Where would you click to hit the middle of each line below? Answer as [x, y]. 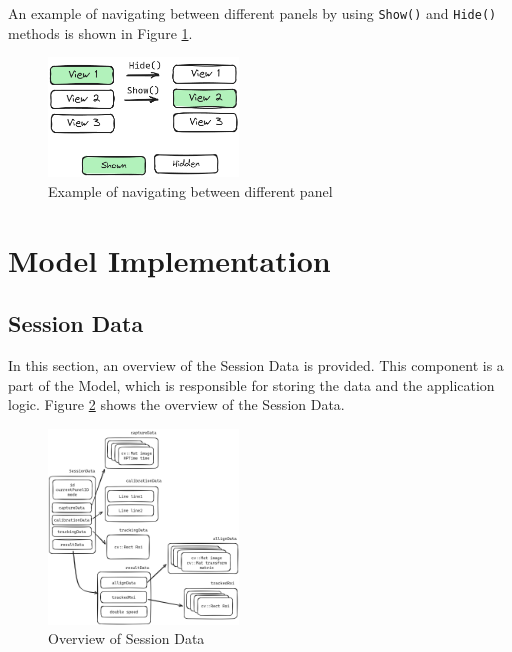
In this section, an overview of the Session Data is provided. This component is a [256, 364]
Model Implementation [169, 259]
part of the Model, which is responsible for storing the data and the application [251, 384]
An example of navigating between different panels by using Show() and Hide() [252, 13]
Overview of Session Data [126, 638]
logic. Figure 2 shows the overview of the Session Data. [176, 404]
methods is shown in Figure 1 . [100, 32]
